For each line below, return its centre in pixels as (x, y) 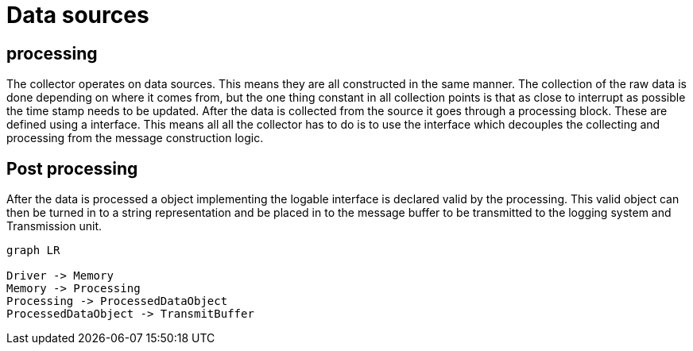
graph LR (33, 251)
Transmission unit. (54, 226)
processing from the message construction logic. (135, 138)
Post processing (72, 168)
